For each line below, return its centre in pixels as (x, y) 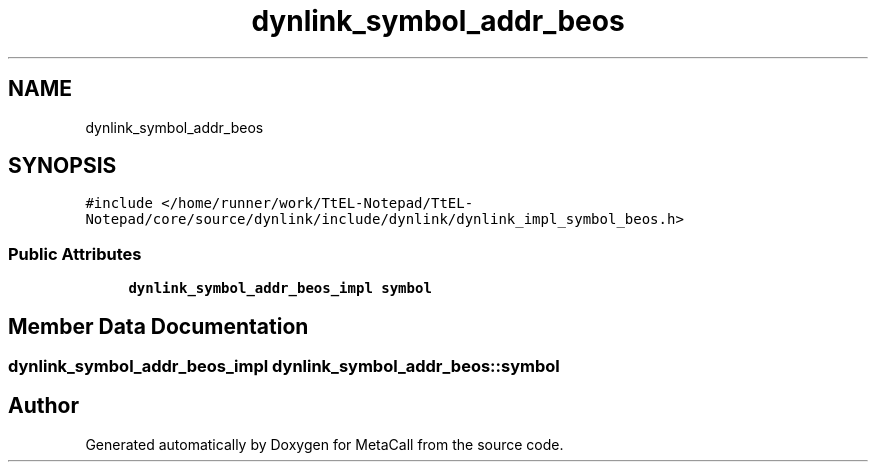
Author (43, 406)
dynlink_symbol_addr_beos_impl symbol (280, 288)
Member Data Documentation (158, 326)
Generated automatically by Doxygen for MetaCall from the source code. (324, 444)
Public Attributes (75, 253)
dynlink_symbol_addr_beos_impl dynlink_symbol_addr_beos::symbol (284, 366)
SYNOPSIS (62, 166)
